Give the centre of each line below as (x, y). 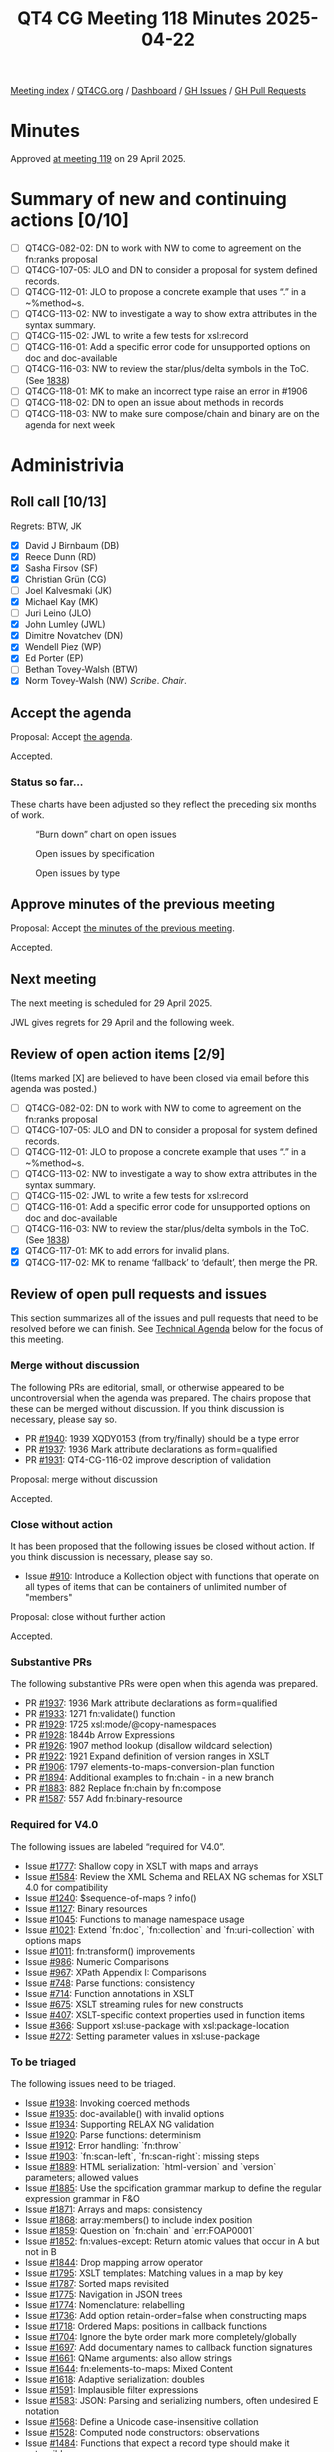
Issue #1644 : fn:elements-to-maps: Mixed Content (128, 2368)
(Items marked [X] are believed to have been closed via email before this (160, 1078)
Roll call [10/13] (58, 502)
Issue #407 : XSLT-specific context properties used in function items (165, 2014)
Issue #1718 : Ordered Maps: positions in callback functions (146, 2326)
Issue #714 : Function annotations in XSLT (109, 1993)
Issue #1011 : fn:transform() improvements (110, 1951)
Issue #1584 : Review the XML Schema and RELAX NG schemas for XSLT (174, 1876)
